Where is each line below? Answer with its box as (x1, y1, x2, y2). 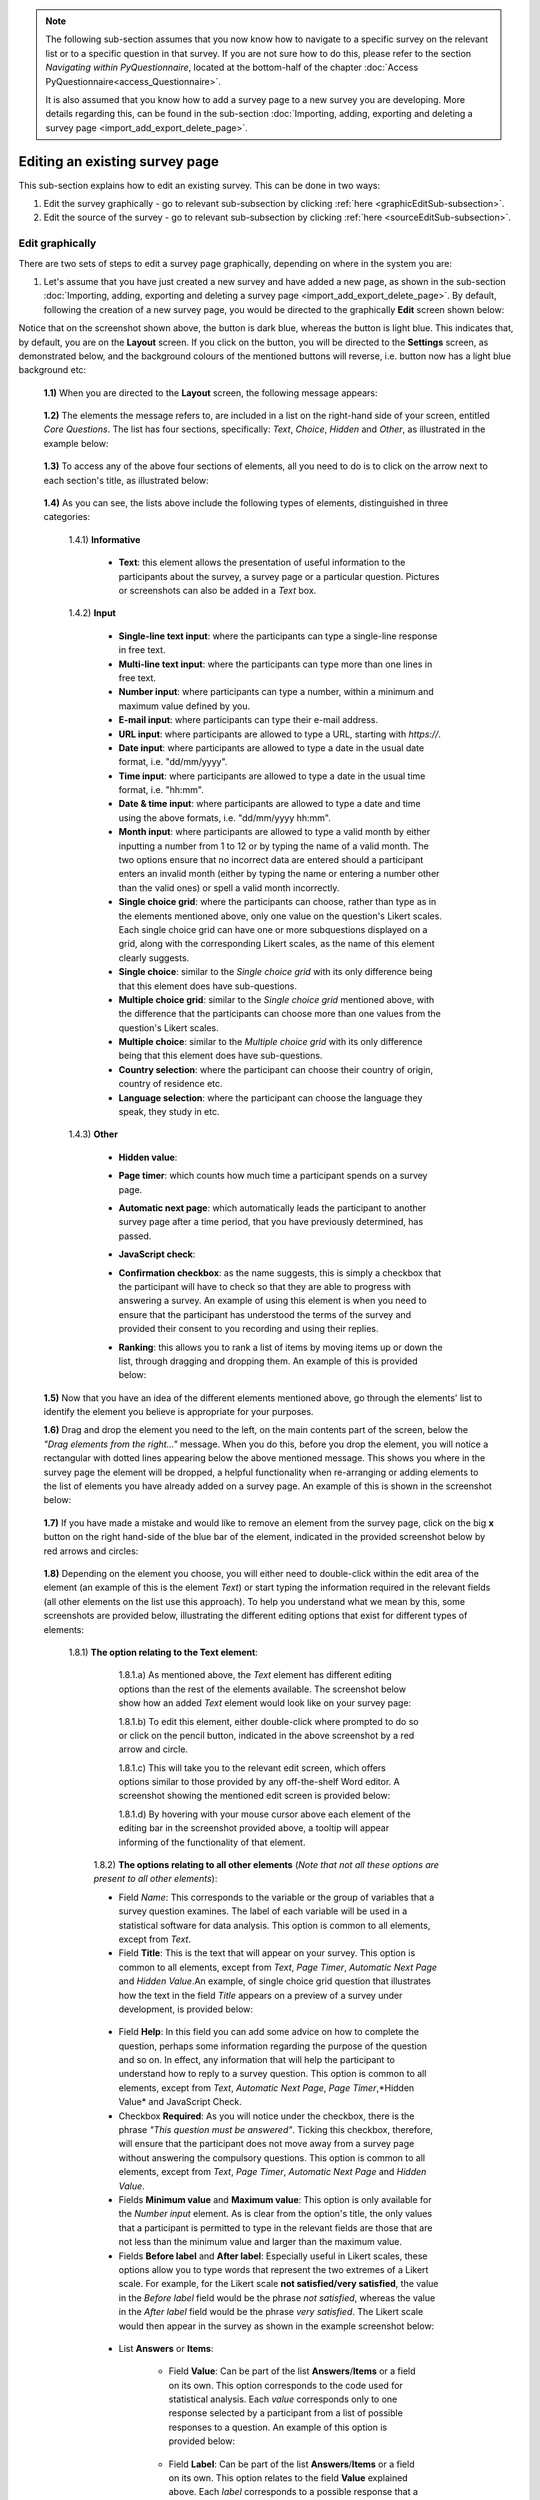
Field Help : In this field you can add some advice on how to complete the (118, 2026, 420, 2038)
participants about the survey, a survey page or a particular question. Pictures (118, 570, 440, 582)
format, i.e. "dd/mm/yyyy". (118, 756, 228, 768)
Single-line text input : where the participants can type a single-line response (118, 630, 438, 642)
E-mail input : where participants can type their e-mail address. (118, 714, 379, 726)
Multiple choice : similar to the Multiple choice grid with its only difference (118, 1036, 423, 1048)
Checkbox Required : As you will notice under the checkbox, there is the (118, 2110, 415, 2122)
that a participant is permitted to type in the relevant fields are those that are (118, 2221, 433, 2234)
